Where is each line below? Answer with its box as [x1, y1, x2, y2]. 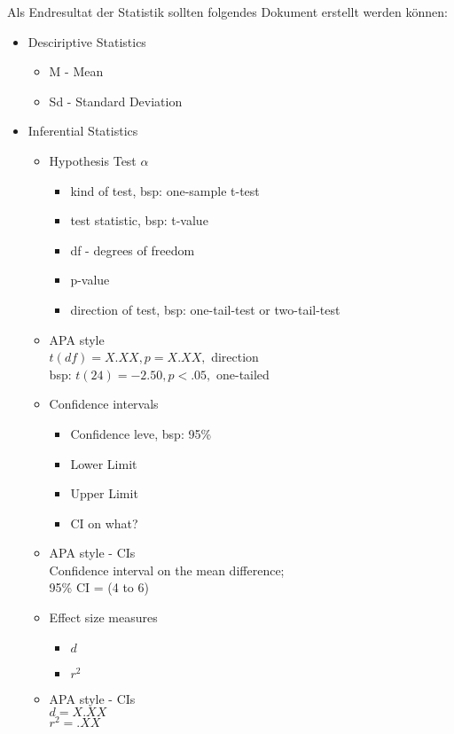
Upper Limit [70, 484, 138, 503]
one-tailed [215, 364, 270, 383]
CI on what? [70, 513, 138, 532]
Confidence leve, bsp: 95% [70, 424, 212, 442]
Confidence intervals [49, 394, 159, 413]
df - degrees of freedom [70, 240, 195, 259]
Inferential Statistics [27, 121, 138, 140]
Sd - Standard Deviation [49, 91, 183, 110]
